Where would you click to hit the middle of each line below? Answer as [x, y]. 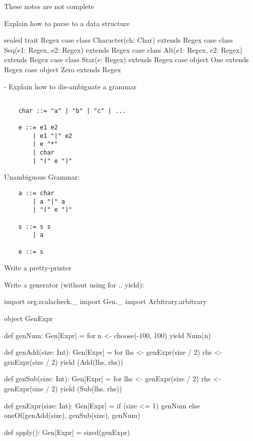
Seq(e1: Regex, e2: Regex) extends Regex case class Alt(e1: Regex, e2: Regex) [123, 49]
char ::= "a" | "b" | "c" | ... [72, 111]
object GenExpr [29, 318]
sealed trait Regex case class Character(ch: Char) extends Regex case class [118, 40]
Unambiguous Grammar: [42, 177]
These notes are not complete [49, 6]
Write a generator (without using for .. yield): [74, 284]
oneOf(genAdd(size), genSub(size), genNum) [72, 415]
